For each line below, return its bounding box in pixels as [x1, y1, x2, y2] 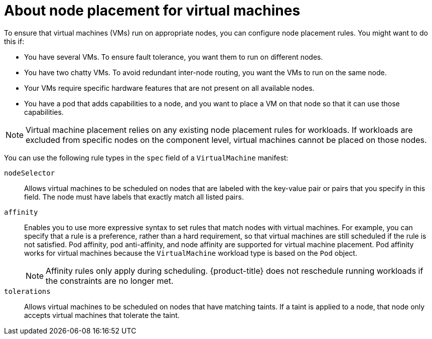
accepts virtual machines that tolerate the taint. [24, 310, 180, 319]
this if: [4, 37, 25, 46]
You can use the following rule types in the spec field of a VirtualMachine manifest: [4, 153, 289, 162]
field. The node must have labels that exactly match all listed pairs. [24, 192, 244, 201]
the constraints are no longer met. [46, 275, 174, 286]
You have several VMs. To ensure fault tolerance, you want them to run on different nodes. [24, 52, 323, 61]
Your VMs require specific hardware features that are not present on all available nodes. [24, 83, 315, 92]
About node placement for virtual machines [4, 2, 301, 19]
